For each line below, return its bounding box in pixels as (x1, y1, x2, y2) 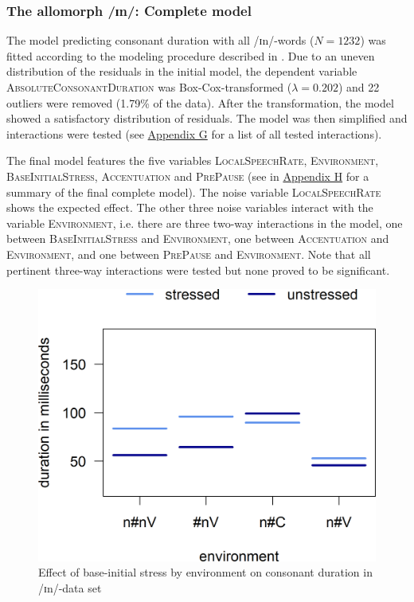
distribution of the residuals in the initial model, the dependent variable (6, 63, 357, 80)
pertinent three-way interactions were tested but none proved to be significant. (6, 261, 390, 278)
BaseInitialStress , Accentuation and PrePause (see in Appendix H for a (6, 167, 369, 184)
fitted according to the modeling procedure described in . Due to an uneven (6, 47, 375, 64)
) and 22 (338, 79, 380, 95)
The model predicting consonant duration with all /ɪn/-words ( (6, 32, 314, 49)
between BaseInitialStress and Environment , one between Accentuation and (6, 230, 389, 247)
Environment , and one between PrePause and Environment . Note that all (6, 245, 371, 262)
